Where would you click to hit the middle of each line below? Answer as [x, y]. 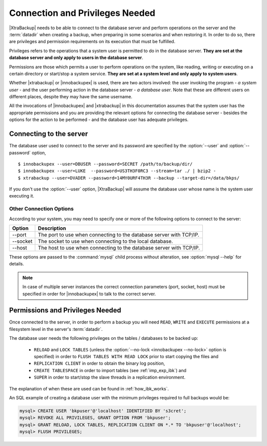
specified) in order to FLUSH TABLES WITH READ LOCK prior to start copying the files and [126, 357]
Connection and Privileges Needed [82, 13]
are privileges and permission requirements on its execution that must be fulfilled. [92, 42]
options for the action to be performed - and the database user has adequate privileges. [99, 120]
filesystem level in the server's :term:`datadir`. [56, 329]
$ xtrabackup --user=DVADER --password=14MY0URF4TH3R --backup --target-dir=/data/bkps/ [129, 178]
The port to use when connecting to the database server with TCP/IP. [119, 235]
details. [17, 264]
